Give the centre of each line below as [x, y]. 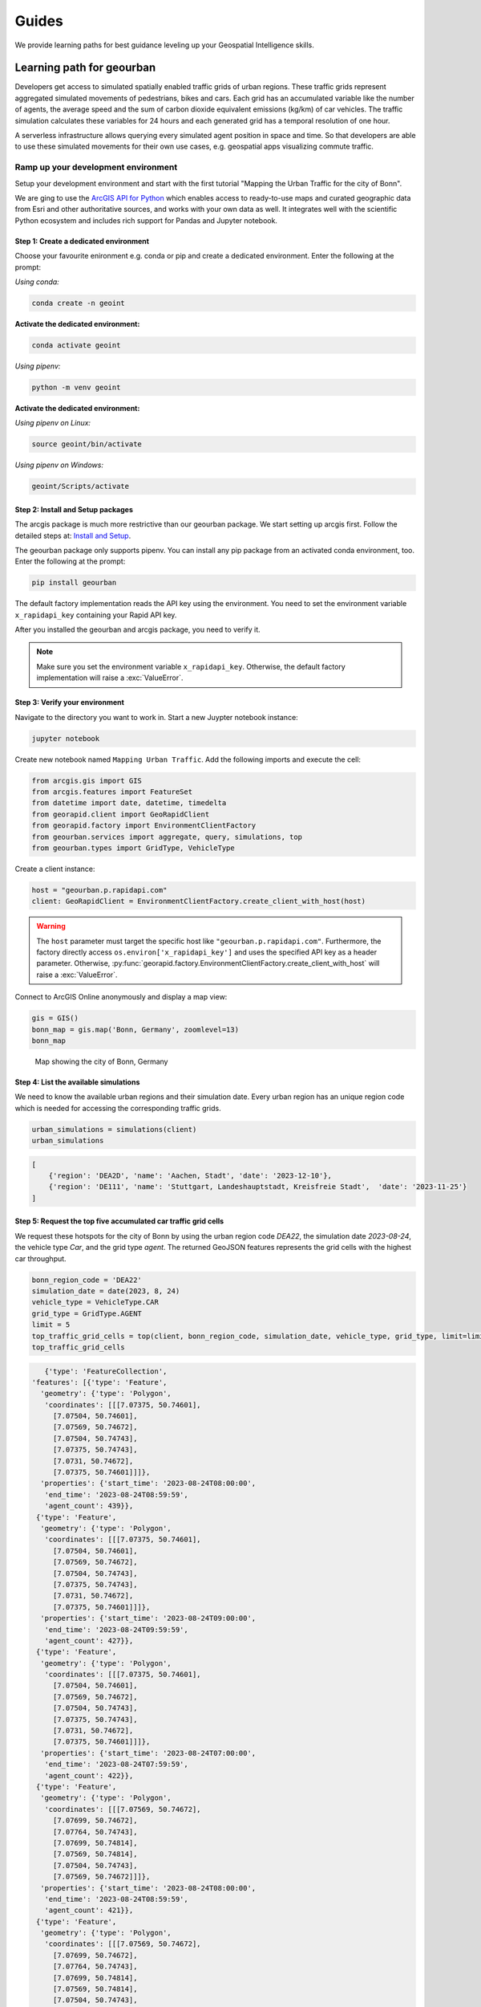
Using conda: [37, 282]
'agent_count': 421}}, [89, 1910]
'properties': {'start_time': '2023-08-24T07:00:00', [148, 1753]
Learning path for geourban [85, 68]
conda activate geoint [76, 345]
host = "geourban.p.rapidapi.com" [99, 890]
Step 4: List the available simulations [77, 1082]
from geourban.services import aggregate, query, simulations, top [167, 837]
